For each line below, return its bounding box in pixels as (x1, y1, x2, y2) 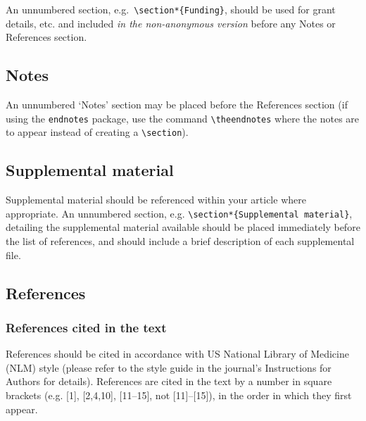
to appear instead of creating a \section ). (6, 125, 189, 139)
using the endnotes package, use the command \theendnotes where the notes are (6, 111, 360, 125)
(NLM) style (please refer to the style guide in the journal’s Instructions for (6, 360, 332, 375)
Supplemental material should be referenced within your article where (6, 192, 306, 207)
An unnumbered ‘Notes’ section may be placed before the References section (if (6, 97, 348, 112)
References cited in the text (6, 318, 167, 336)
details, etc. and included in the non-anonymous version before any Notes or (6, 15, 336, 30)
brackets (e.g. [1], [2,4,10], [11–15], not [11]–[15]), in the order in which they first (6, 387, 352, 402)
